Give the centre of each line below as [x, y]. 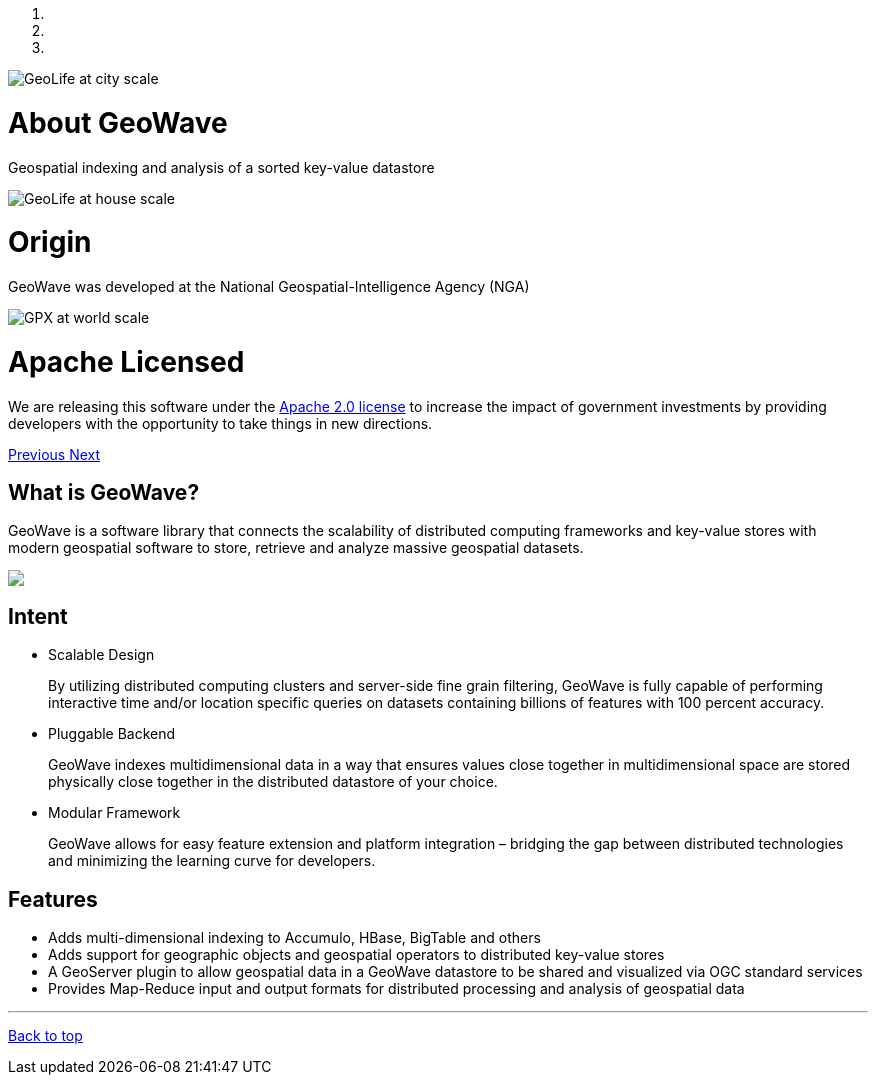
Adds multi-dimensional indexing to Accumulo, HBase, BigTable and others [294, 938]
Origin [50, 242]
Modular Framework [114, 813]
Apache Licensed [126, 361]
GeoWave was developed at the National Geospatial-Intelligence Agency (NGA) [269, 286]
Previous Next [54, 454]
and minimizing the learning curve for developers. [212, 861]
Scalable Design [101, 655]
